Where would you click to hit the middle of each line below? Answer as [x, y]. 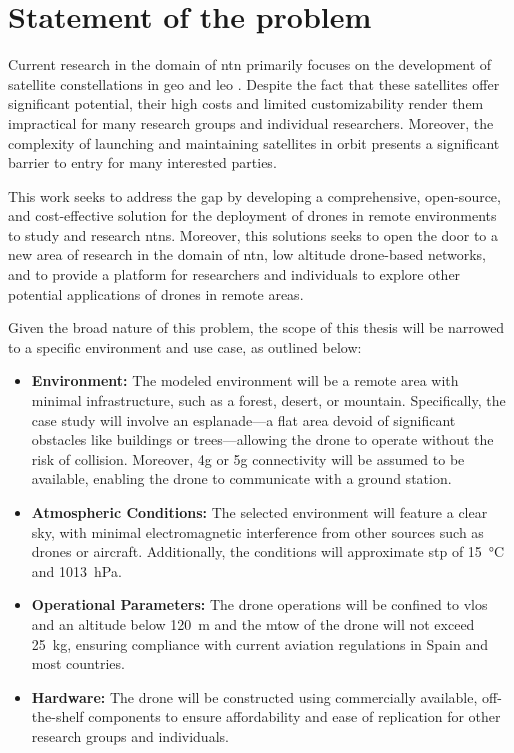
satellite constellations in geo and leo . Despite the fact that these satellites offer [254, 83]
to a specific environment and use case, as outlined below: [185, 346]
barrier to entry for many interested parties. [142, 162]
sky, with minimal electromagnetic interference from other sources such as [257, 531]
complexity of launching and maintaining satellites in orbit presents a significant [254, 142]
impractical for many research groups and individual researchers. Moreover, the [251, 122]
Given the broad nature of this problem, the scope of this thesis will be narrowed [256, 327]
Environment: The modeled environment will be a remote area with [245, 380]
